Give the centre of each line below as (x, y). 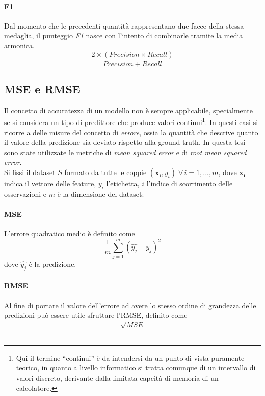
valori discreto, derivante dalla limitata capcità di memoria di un (117, 378)
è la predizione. (52, 264)
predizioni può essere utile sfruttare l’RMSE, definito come (96, 315)
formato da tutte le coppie (105, 172)
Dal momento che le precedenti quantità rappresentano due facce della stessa (124, 25)
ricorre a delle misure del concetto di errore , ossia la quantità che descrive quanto (131, 132)
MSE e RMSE (42, 89)
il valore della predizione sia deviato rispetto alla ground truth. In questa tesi (125, 142)
